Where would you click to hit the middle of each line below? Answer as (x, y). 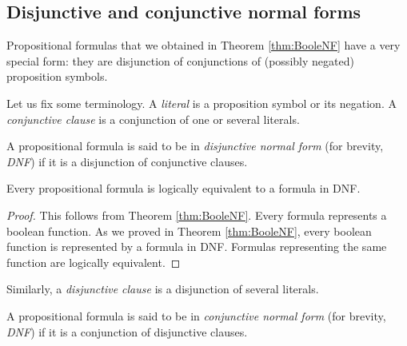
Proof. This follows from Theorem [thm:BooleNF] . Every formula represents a (197, 215)
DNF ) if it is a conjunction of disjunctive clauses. (127, 331)
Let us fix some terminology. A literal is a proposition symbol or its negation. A (202, 103)
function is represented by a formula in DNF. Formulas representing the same (197, 247)
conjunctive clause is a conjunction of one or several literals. (153, 119)
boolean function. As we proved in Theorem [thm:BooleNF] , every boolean (189, 231)
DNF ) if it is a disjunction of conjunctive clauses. (127, 161)
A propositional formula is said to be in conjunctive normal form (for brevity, (196, 315)
